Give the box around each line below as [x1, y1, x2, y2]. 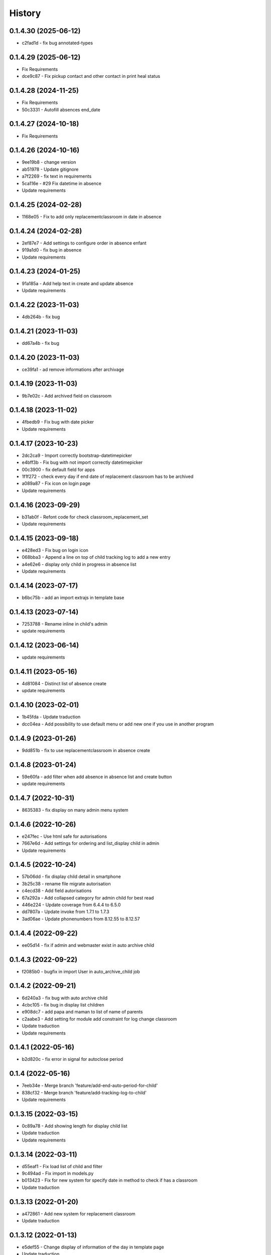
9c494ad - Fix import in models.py [22, 1170, 94, 1177]
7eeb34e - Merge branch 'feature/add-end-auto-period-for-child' [22, 1082, 158, 1089]
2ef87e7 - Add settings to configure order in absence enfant [22, 240, 147, 246]
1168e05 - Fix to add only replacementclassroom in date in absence [22, 213, 162, 219]
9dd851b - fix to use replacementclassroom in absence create [22, 747, 151, 753]
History [9, 8, 41, 19]
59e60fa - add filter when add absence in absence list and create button [22, 774, 172, 780]
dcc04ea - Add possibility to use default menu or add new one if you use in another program [22, 721, 214, 727]
